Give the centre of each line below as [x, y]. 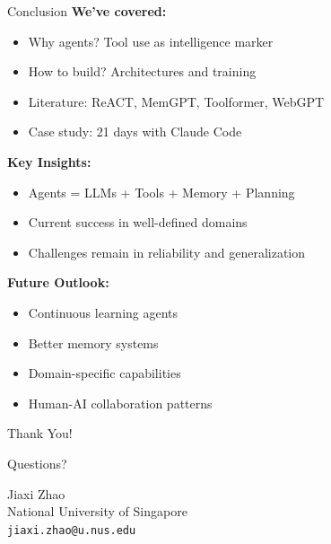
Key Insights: [49, 161]
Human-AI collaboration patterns [120, 403]
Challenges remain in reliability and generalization [167, 252]
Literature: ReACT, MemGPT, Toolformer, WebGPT [176, 101]
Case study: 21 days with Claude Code [135, 132]
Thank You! [40, 433]
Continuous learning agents [103, 312]
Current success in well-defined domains [138, 222]
